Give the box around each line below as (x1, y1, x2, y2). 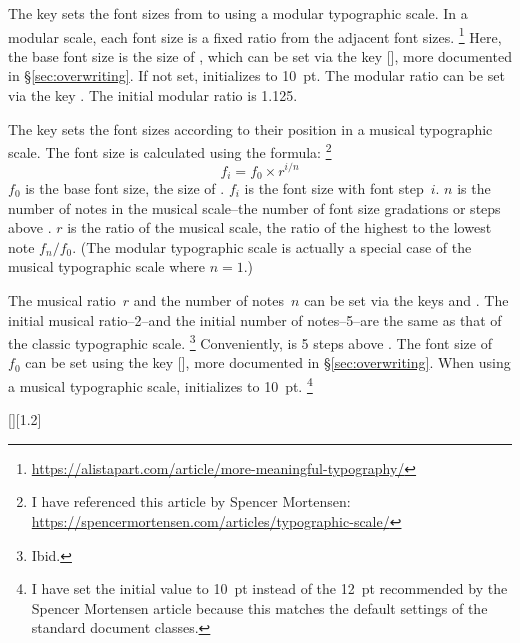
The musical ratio (8, 289, 116, 310)
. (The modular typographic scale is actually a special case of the (72, 236, 472, 257)
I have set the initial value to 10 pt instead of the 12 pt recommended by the (31, 578, 508, 599)
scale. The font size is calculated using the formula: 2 (8, 139, 332, 162)
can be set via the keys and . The (304, 289, 509, 310)
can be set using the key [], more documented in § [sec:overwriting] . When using (25, 352, 511, 373)
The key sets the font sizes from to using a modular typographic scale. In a (8, 3, 468, 23)
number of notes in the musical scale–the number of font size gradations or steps (8, 197, 501, 218)
